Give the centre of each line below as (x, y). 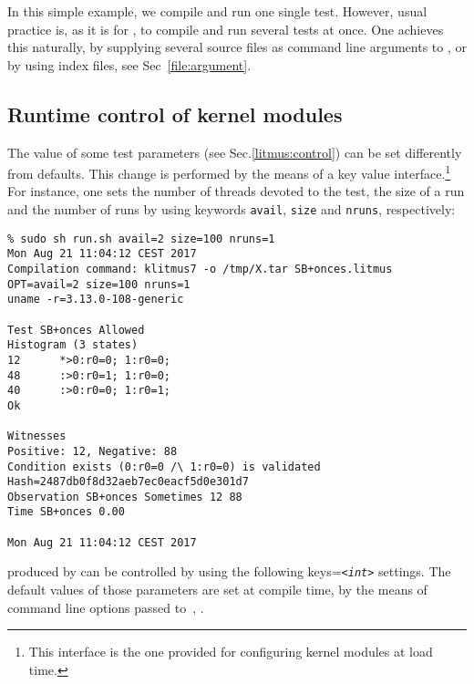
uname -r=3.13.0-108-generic (96, 300)
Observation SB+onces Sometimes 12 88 (125, 497)
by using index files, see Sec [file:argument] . (129, 64)
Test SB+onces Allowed (76, 330)
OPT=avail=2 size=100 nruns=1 (99, 284)
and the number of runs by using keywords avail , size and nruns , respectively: (232, 209)
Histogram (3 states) (73, 345)
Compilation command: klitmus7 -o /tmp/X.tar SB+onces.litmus (200, 269)
